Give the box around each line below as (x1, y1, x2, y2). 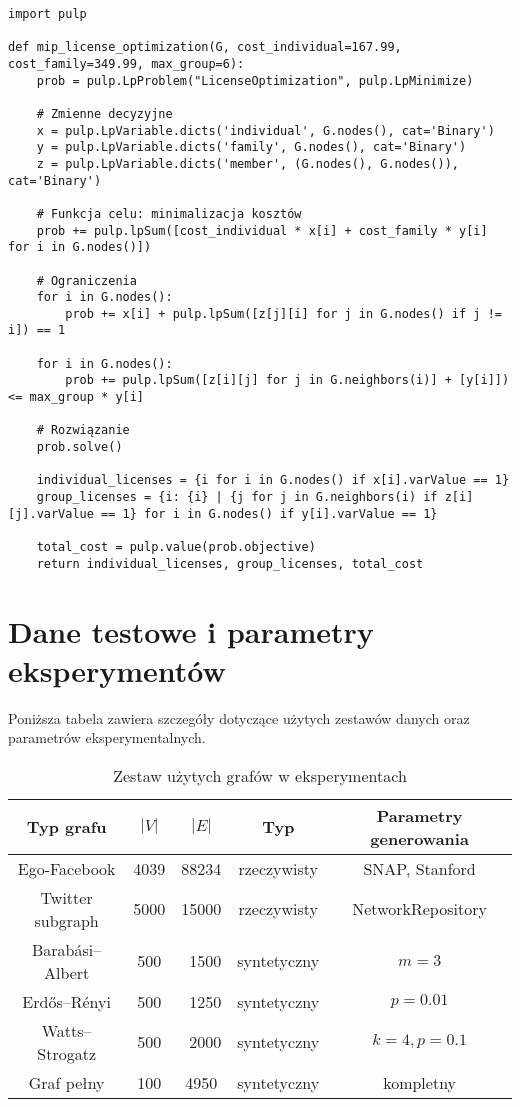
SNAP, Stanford (363, 856, 476, 880)
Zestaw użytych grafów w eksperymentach (113, 763, 407, 787)
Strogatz (37, 1041, 96, 1065)
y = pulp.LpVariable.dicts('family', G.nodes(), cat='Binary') (36, 140, 467, 155)
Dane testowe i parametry (8, 610, 374, 651)
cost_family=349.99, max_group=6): (8, 56, 245, 71)
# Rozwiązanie (36, 423, 130, 438)
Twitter (40, 885, 93, 909)
